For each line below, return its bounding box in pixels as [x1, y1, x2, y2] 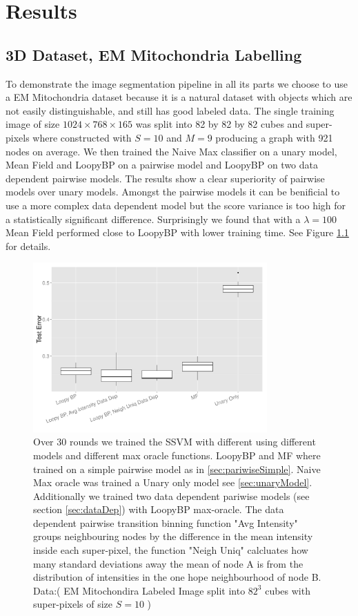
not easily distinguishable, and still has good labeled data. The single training [6, 103, 335, 117]
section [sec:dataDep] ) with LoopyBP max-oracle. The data [33, 502, 284, 517]
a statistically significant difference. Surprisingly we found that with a [6, 211, 301, 226]
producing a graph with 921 [215, 130, 333, 144]
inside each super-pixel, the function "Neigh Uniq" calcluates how [33, 543, 308, 557]
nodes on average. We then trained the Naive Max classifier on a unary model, [6, 144, 337, 158]
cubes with [265, 583, 310, 597]
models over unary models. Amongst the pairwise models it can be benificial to [6, 184, 340, 199]
